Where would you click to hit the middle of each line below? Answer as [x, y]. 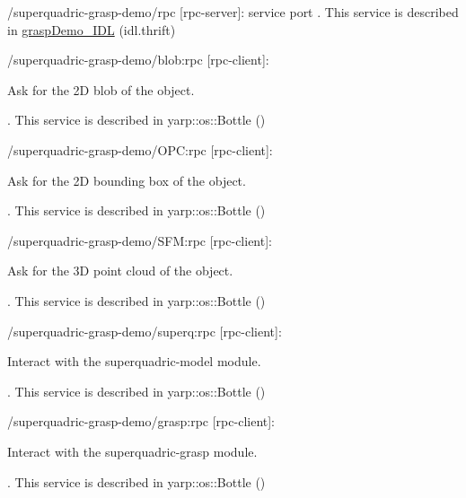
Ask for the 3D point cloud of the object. [120, 271]
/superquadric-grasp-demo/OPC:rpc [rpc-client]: [140, 149]
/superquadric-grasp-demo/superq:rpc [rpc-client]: [145, 331]
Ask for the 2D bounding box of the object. [127, 180]
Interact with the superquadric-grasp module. [132, 451]
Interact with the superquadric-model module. [134, 361]
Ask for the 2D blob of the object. [101, 89]
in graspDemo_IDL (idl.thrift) [92, 29]
